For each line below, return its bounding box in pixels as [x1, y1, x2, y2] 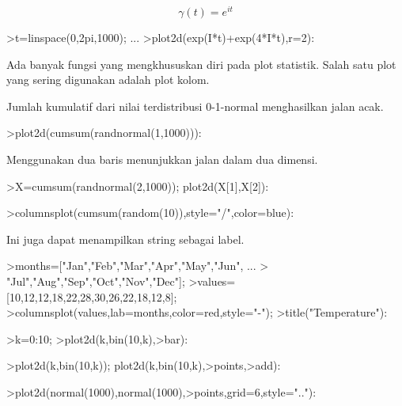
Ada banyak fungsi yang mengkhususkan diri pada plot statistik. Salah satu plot [6, 55, 396, 72]
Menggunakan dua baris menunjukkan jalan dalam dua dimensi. [6, 151, 318, 168]
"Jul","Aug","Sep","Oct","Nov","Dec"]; [6, 273, 185, 290]
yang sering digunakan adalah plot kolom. [6, 71, 210, 88]
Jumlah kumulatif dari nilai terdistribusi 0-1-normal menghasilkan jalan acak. [6, 97, 384, 114]
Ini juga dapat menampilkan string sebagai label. [6, 230, 245, 247]
